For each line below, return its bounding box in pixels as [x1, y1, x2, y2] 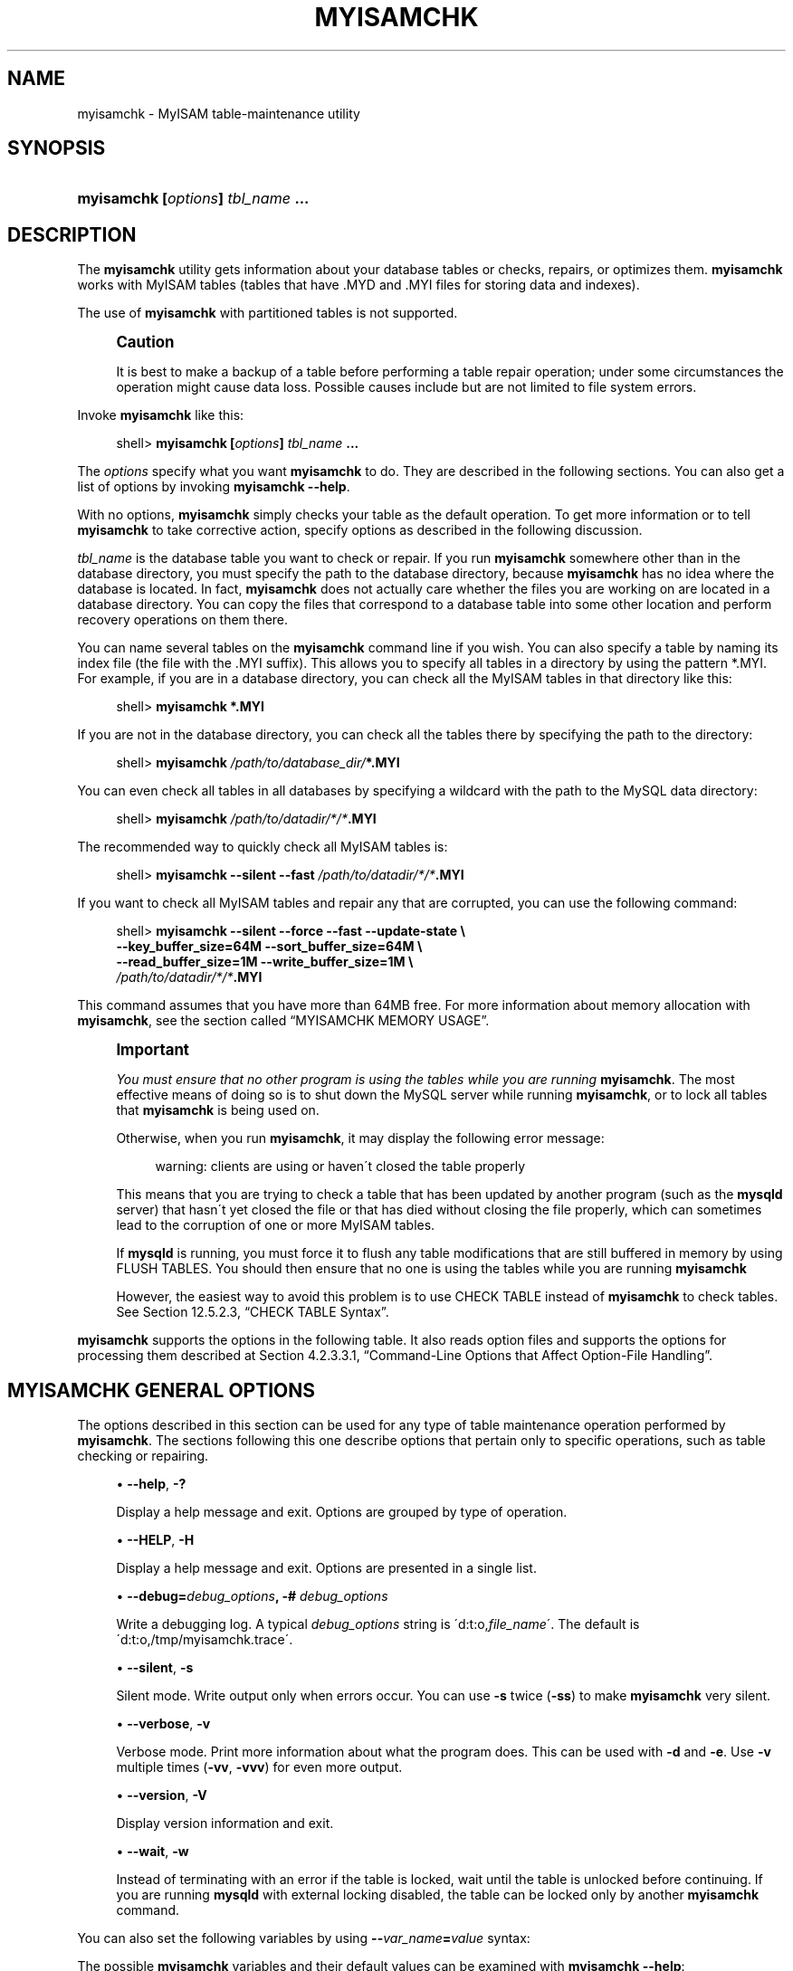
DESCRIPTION [7, 223, 137, 246]
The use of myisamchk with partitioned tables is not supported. [77, 305, 458, 321]
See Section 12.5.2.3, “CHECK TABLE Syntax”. [116, 1304, 389, 1320]
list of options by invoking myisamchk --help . [77, 479, 350, 495]
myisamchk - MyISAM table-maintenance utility [77, 105, 360, 121]
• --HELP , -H [116, 1532, 195, 1548]
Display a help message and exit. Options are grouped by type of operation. [116, 1504, 568, 1520]
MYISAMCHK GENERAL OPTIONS [7, 1378, 316, 1402]
